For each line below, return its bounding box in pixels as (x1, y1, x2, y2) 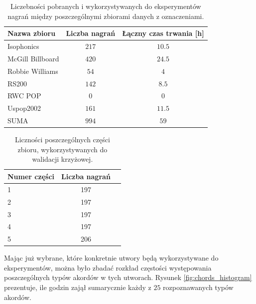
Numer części (7, 171, 54, 181)
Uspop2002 (7, 103, 41, 113)
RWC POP (7, 90, 41, 101)
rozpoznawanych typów (163, 282, 234, 293)
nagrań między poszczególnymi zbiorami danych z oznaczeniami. (7, 10, 204, 21)
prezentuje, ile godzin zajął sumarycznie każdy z (4, 282, 151, 293)
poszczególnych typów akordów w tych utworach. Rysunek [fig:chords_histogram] (4, 272, 252, 283)
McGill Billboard (7, 53, 59, 63)
